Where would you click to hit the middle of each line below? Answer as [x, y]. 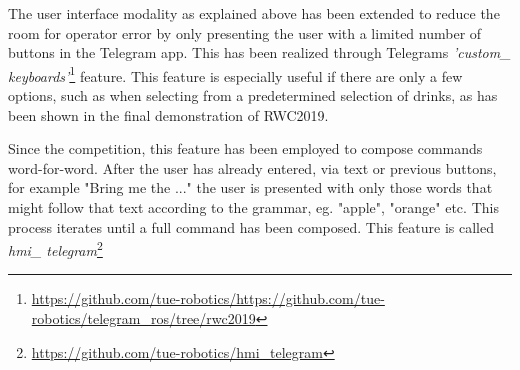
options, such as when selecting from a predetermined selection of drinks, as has [253, 95]
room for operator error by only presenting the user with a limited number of [245, 32]
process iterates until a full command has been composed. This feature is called [251, 226]
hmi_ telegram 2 [55, 248]
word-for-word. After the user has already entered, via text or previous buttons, [252, 167]
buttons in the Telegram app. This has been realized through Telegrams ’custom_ [259, 52]
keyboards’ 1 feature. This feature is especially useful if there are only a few [235, 74]
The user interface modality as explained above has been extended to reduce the [254, 13]
